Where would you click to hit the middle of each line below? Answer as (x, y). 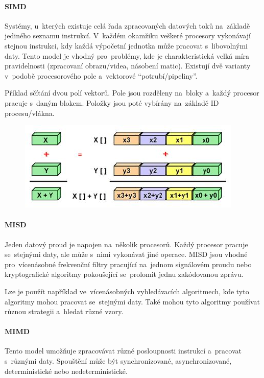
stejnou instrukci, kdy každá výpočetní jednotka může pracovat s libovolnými (126, 45)
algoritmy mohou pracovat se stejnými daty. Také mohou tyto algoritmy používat (132, 301)
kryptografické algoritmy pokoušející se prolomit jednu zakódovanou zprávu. (124, 274)
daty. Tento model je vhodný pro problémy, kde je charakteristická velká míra (127, 55)
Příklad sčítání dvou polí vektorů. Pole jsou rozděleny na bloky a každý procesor (132, 93)
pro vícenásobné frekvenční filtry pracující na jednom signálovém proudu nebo (128, 264)
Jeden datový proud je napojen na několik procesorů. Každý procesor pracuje (126, 244)
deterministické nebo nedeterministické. (66, 371)
